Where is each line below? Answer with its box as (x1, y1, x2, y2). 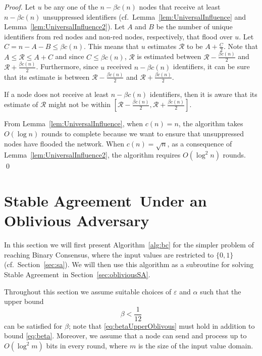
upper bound (4, 296, 44, 307)
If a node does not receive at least (4, 88, 109, 99)
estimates (147, 41, 177, 52)
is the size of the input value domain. (138, 340, 253, 351)
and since (55, 51, 84, 62)
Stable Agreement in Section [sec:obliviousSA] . (4, 269, 150, 280)
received (107, 61, 132, 72)
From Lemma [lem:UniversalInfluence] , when (4, 118, 143, 129)
